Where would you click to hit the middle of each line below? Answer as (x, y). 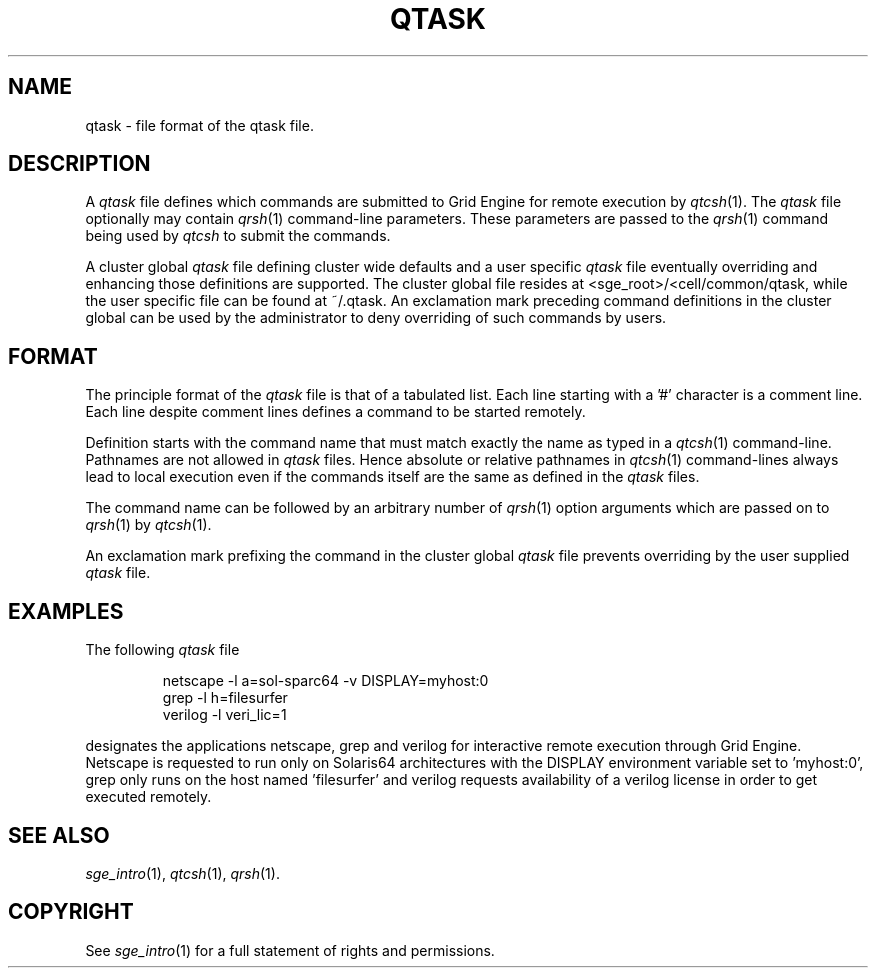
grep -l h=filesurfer (225, 698)
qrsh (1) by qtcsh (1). (148, 525)
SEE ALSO (59, 835)
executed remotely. (148, 797)
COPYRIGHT (71, 912)
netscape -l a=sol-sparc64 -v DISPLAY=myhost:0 (325, 681)
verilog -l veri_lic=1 (224, 715)
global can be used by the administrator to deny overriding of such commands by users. (376, 318)
